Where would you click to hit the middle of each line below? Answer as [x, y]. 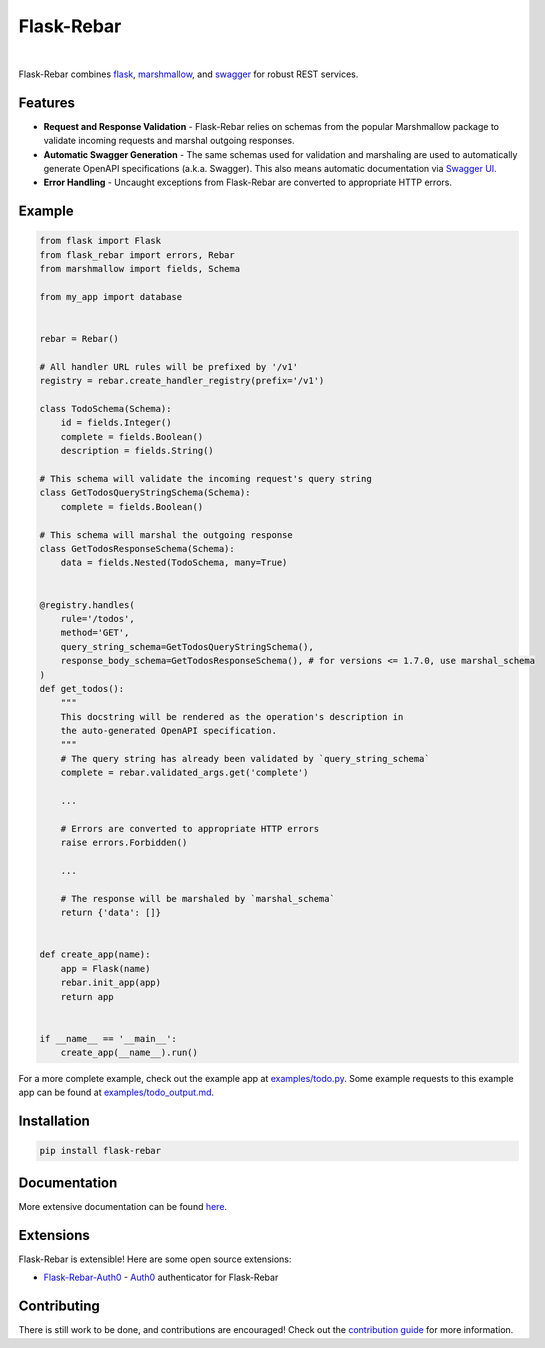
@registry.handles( [87, 604]
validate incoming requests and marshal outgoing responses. [169, 141]
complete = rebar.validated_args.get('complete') [184, 773]
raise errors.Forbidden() [124, 843]
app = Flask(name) [105, 968]
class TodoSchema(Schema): [105, 409]
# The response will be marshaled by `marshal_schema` [197, 898]
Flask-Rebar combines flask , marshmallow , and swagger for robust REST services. [188, 74]
